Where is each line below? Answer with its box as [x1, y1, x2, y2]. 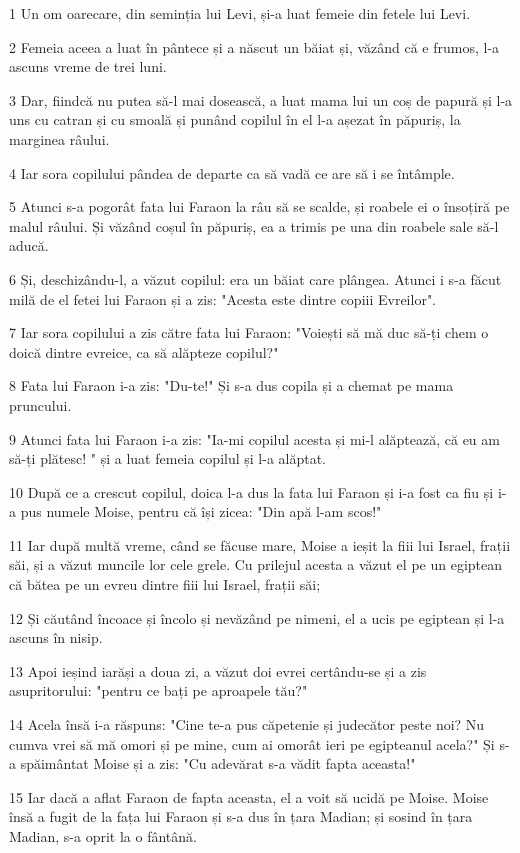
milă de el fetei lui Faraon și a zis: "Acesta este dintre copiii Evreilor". [9, 288, 437, 309]
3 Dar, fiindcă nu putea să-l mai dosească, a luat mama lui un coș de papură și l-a [9, 89, 513, 110]
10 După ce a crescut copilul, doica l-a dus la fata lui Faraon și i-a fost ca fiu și [9, 481, 494, 502]
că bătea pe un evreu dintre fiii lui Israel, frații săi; [9, 574, 321, 595]
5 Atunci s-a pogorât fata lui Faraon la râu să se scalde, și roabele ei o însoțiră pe [9, 196, 510, 217]
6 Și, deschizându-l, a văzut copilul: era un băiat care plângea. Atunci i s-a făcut [9, 268, 502, 289]
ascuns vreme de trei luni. [9, 56, 167, 77]
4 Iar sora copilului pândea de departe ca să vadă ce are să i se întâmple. [9, 162, 455, 183]
